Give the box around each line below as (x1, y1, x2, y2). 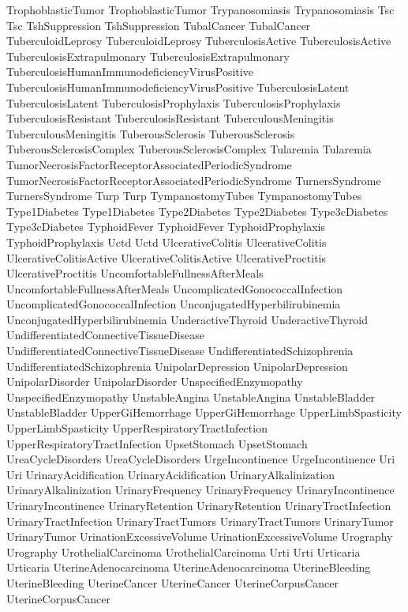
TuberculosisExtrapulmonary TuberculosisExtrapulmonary (6, 47, 290, 64)
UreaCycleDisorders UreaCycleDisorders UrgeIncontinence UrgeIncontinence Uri (6, 451, 395, 467)
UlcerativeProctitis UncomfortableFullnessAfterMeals (6, 265, 264, 281)
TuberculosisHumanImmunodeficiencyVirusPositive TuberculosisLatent (6, 78, 350, 95)
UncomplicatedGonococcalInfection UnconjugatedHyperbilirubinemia (6, 296, 341, 312)
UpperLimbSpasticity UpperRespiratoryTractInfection (6, 420, 268, 436)
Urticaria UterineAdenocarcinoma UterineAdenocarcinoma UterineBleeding (6, 559, 371, 576)
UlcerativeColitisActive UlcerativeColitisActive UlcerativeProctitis (6, 249, 326, 266)
